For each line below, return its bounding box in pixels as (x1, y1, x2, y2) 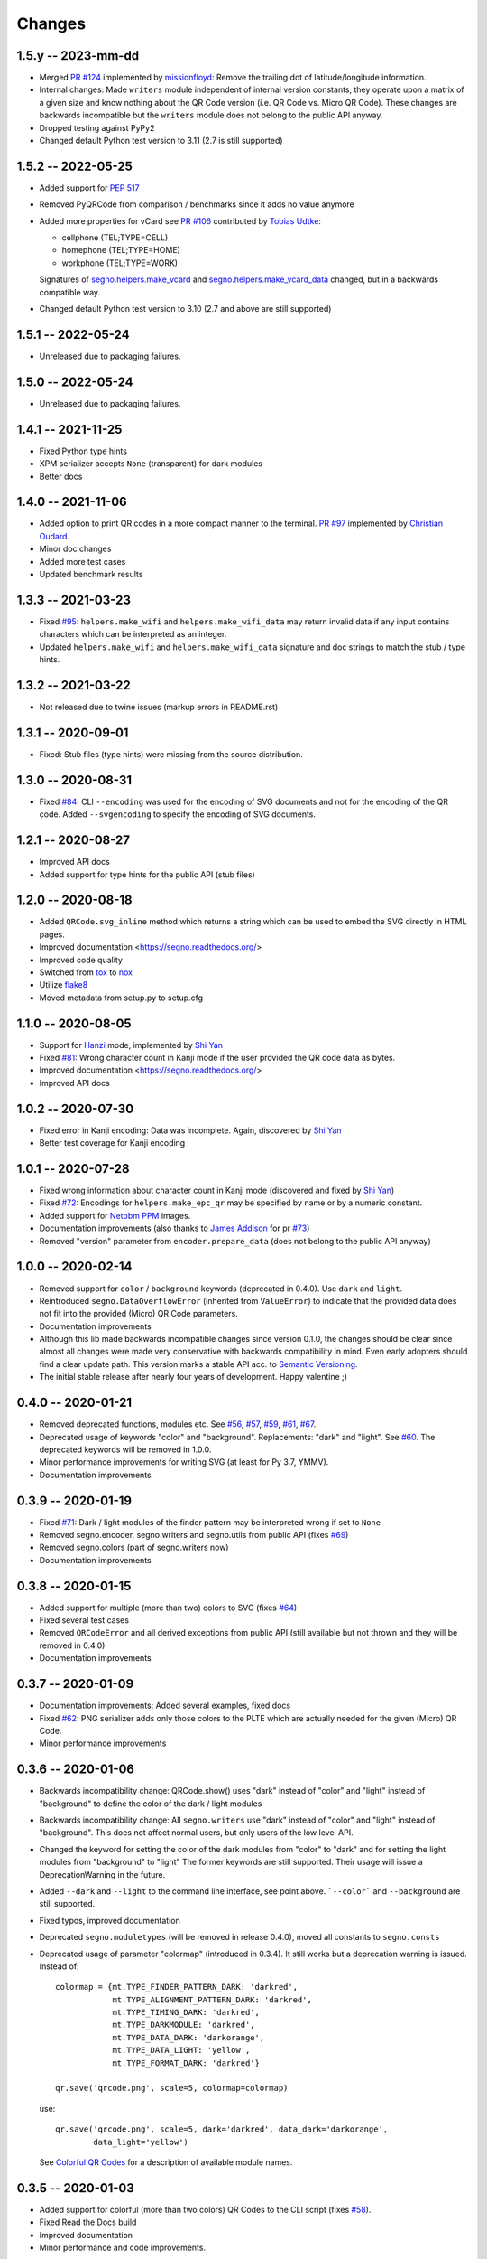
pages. (39, 929, 65, 940)
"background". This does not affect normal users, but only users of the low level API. (39, 1827, 354, 1838)
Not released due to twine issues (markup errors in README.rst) (39, 701, 279, 712)
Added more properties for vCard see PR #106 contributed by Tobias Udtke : (39, 215, 322, 226)
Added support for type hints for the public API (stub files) (39, 868, 256, 880)
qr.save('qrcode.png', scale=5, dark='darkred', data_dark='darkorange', (55, 2124, 389, 2134)
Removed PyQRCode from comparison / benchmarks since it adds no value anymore (39, 199, 355, 210)
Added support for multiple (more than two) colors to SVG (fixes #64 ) (39, 1602, 298, 1613)
